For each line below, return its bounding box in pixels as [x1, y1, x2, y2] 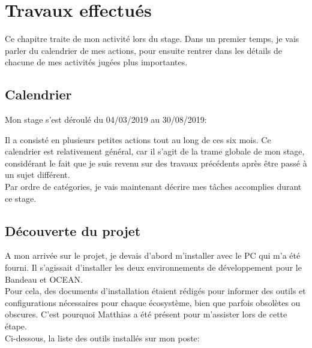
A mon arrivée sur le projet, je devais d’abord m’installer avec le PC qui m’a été [5, 249, 301, 262]
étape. [5, 320, 27, 332]
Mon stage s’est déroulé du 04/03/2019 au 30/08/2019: [5, 113, 207, 126]
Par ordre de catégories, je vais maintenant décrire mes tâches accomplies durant [5, 180, 302, 193]
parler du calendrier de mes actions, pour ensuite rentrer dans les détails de [5, 44, 282, 56]
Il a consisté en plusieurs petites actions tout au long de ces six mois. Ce [5, 133, 271, 146]
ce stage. [5, 192, 37, 204]
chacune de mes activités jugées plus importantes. [5, 56, 188, 68]
